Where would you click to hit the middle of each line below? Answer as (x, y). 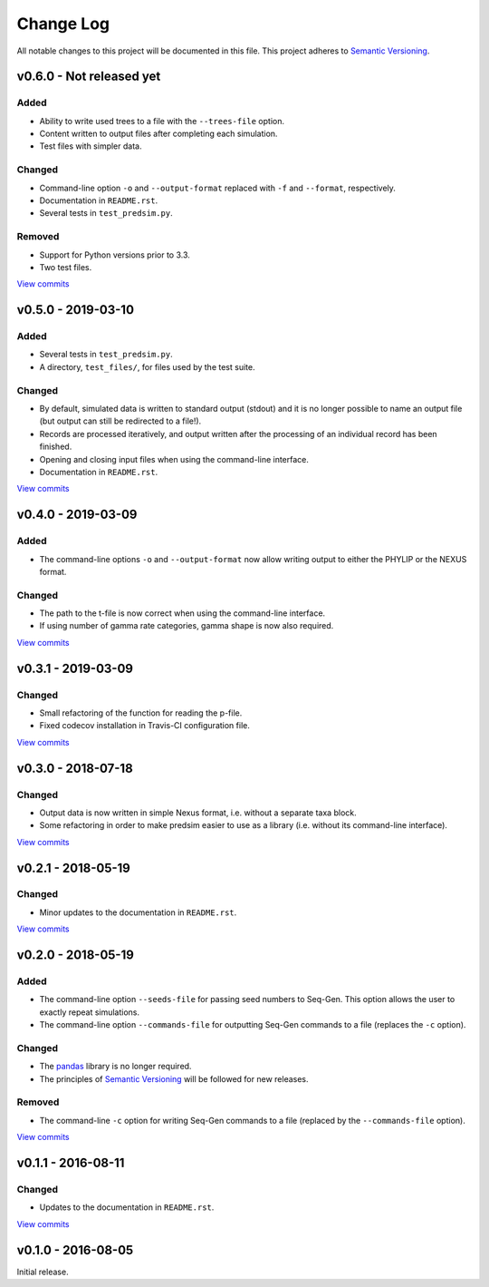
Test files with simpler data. (91, 146)
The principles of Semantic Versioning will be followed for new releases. (174, 1078)
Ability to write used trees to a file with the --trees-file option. (162, 121)
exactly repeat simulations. (90, 1012)
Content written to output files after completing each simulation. (158, 134)
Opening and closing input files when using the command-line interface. (174, 459)
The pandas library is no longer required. (115, 1067)
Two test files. (66, 267)
